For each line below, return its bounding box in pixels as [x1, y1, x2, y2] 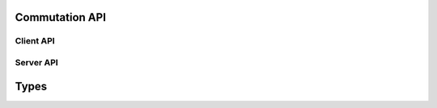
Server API [15, 56, 58, 68]
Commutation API [15, 10, 107, 24]
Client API [15, 35, 56, 47]
